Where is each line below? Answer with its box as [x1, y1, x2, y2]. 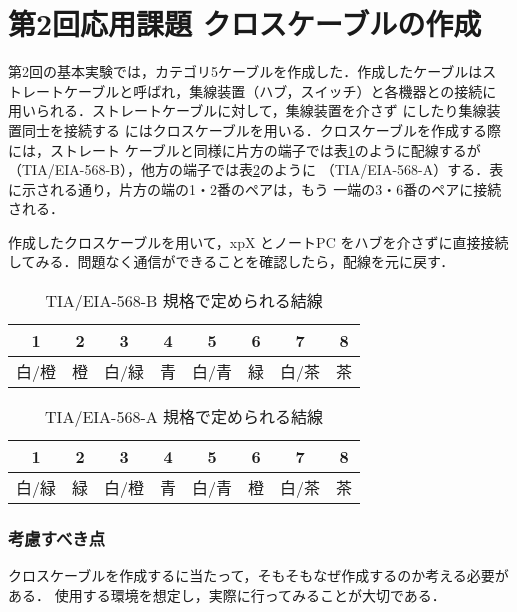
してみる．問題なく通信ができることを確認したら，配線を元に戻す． [8, 251, 455, 272]
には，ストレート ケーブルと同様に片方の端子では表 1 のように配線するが [8, 139, 481, 160]
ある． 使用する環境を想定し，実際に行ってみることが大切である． [8, 584, 446, 605]
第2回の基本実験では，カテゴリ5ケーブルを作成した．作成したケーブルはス [8, 61, 497, 82]
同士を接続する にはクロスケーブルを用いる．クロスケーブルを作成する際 [21, 119, 501, 140]
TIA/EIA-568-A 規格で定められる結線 [45, 405, 324, 429]
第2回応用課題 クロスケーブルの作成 [8, 3, 482, 44]
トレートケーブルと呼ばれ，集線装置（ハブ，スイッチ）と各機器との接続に [8, 80, 497, 101]
